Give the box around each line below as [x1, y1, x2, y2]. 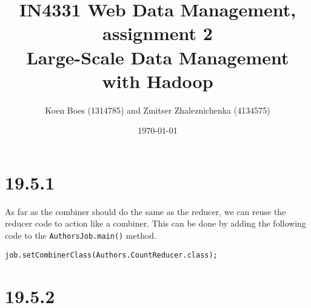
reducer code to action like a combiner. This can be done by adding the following [5, 217, 306, 230]
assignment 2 [102, 21, 213, 46]
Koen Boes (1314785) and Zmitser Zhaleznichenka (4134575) [45, 103, 270, 116]
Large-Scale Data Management [26, 44, 289, 69]
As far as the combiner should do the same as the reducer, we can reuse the [5, 205, 286, 217]
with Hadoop [102, 68, 213, 93]
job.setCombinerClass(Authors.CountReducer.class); [5, 250, 218, 259]
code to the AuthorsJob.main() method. [5, 229, 157, 241]
